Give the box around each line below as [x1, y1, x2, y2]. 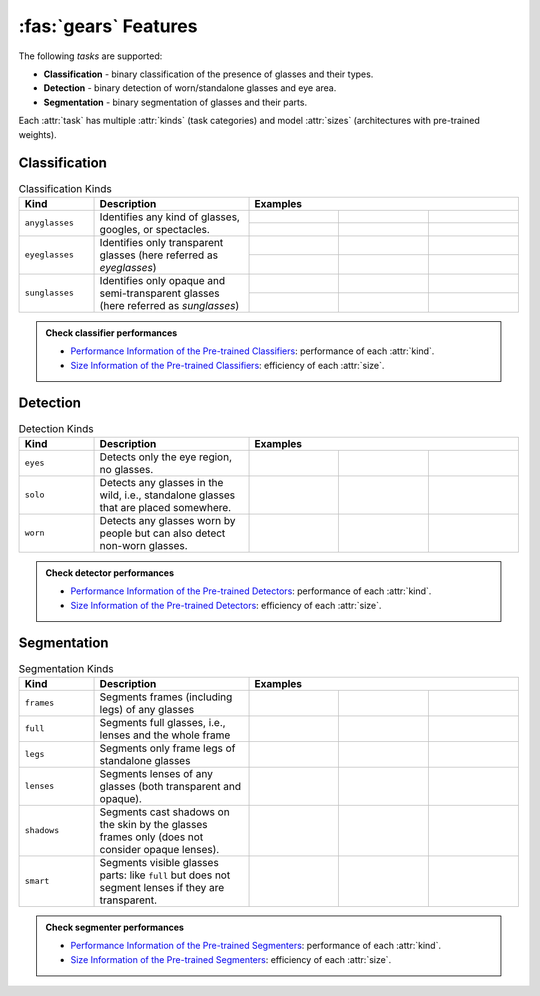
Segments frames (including [99, 690, 233, 704]
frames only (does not [99, 830, 204, 844]
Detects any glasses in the [99, 475, 224, 489]
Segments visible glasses [99, 855, 219, 869]
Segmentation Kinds [18, 661, 114, 675]
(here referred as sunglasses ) [99, 298, 240, 312]
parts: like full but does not [99, 868, 231, 882]
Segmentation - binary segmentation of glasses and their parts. [43, 96, 308, 108]
